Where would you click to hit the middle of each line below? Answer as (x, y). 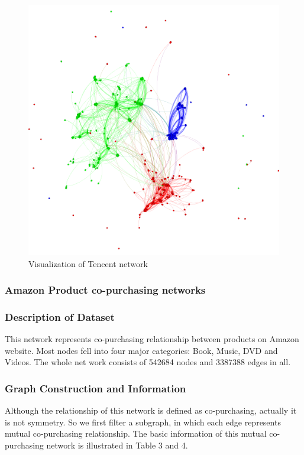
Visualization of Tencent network (88, 263)
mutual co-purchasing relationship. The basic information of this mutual (136, 433)
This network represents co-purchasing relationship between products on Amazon (152, 339)
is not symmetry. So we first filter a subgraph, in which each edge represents (143, 422)
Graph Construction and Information (96, 388)
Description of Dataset (60, 316)
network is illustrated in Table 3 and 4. (117, 445)
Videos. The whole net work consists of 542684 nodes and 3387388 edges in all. (148, 362)
